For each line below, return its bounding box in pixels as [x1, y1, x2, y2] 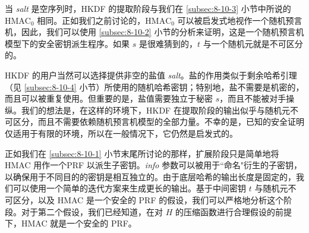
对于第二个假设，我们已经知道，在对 [21, 205, 163, 218]
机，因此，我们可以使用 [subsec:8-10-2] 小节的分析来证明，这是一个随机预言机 [5, 26, 304, 38]
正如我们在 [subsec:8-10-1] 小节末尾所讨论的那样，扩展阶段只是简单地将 [5, 147, 279, 159]
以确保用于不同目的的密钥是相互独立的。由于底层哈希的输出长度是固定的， [5, 170, 296, 182]
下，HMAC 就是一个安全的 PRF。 [5, 217, 137, 229]
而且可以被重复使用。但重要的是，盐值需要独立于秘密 [5, 92, 213, 105]
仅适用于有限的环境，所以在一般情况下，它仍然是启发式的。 [5, 127, 238, 139]
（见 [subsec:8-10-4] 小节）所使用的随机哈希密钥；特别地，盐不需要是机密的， [5, 80, 304, 93]
